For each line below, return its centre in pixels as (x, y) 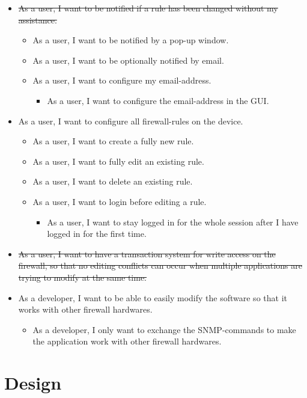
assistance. (38, 20)
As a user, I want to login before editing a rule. (120, 201)
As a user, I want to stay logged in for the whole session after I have (173, 222)
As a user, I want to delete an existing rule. (113, 181)
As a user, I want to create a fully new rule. (113, 141)
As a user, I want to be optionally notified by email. (128, 60)
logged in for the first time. (97, 234)
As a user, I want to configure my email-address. (122, 80)
